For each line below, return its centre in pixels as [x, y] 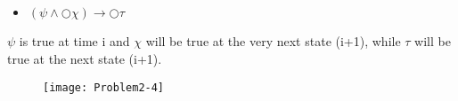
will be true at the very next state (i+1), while [273, 41]
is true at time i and [74, 41]
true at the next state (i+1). [85, 58]
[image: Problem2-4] [104, 87]
